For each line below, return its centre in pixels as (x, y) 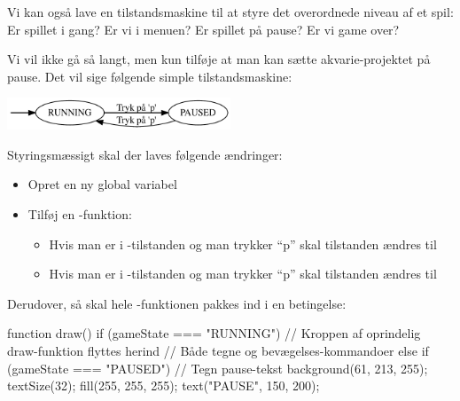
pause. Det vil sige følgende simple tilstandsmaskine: (150, 76)
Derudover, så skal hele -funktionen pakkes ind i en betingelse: (177, 303)
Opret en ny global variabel (102, 184)
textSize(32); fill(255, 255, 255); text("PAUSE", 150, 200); (164, 385)
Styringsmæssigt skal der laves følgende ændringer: (145, 154)
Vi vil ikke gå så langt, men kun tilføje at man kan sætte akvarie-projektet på (219, 59)
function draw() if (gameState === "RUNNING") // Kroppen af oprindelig (214, 333)
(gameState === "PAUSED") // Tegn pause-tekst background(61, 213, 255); (218, 368)
